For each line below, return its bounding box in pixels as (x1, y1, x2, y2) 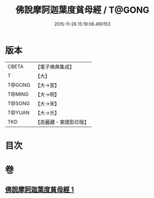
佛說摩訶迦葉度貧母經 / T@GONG (15, 4, 150, 16)
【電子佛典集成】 (35, 63, 75, 70)
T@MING (7, 90, 29, 97)
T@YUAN (7, 109, 30, 116)
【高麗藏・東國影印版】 (35, 118, 89, 125)
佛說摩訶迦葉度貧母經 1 (5, 185, 75, 194)
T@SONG (7, 100, 30, 107)
